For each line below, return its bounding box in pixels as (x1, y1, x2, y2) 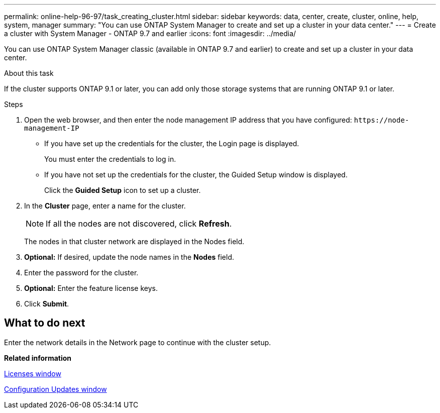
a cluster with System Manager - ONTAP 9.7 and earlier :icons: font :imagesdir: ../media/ (4, 29, 296, 38)
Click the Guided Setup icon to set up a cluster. (44, 186, 201, 194)
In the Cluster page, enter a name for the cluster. (24, 201, 186, 210)
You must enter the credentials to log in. (44, 155, 176, 163)
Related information (4, 353, 72, 362)
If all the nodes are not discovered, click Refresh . (46, 219, 232, 229)
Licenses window (4, 369, 61, 378)
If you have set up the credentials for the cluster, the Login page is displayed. (44, 139, 299, 148)
